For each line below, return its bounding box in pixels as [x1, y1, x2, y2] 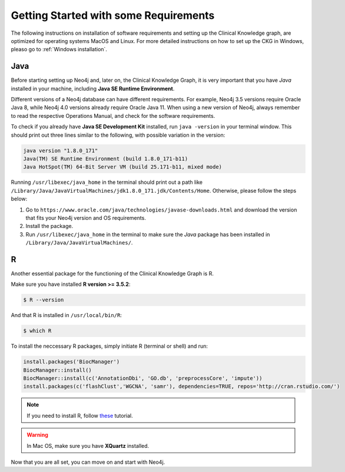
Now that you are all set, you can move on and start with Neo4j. [11, 458, 165, 466]
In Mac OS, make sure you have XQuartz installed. [26, 442, 150, 449]
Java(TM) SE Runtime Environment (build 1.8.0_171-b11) [23, 155, 188, 162]
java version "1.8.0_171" [23, 147, 98, 154]
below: [11, 195, 28, 203]
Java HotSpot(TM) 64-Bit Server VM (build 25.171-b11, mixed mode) [23, 164, 223, 170]
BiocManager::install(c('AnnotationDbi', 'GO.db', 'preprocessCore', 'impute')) [23, 375, 263, 382]
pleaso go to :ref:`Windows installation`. [11, 46, 107, 53]
